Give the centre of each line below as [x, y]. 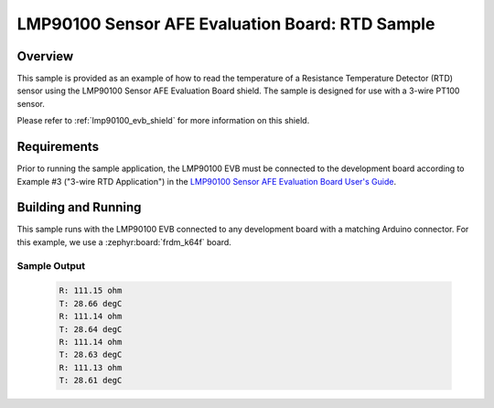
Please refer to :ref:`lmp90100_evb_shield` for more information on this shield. [163, 121]
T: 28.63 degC [91, 355]
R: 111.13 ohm [91, 367]
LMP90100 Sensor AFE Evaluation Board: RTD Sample [226, 24]
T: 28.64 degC [91, 329]
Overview [45, 56]
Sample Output [51, 265]
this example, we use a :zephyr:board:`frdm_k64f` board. [124, 242]
